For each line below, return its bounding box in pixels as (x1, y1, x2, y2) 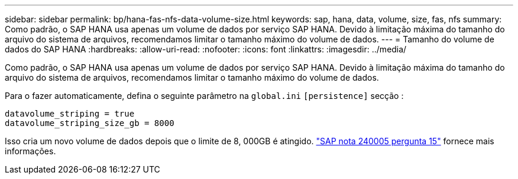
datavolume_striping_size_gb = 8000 (5, 118, 174, 128)
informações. (5, 146, 56, 156)
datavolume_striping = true (5, 109, 135, 118)
